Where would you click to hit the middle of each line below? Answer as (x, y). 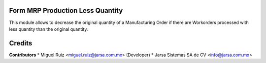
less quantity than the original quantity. (49, 29)
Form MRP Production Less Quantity (66, 10)
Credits (21, 43)
